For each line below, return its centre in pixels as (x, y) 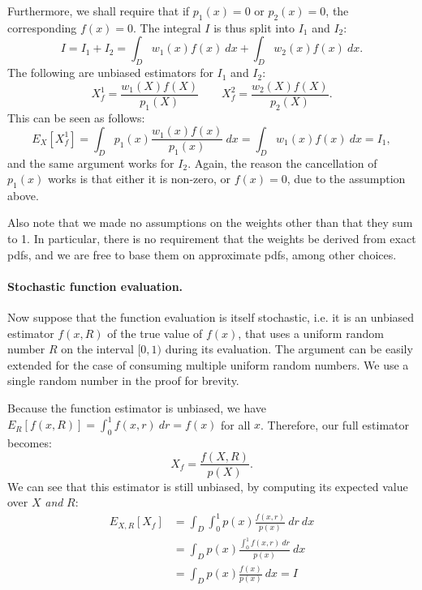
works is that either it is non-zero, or (139, 179)
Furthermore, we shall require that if (99, 11)
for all (236, 424)
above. (23, 195)
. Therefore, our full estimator (334, 424)
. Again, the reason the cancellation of (282, 162)
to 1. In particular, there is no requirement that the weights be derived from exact (212, 239)
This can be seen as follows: (76, 117)
